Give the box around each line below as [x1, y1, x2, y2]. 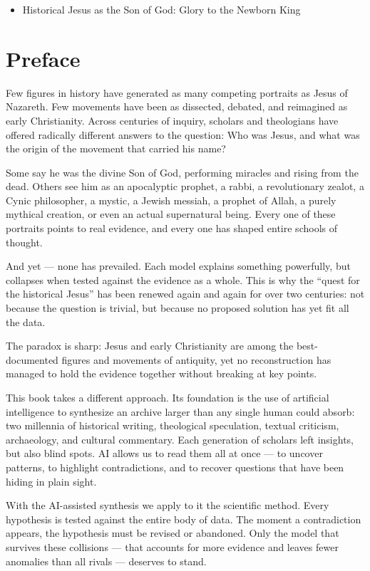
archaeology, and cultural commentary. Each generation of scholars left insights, [6, 431, 354, 446]
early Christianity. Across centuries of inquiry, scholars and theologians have [6, 112, 339, 127]
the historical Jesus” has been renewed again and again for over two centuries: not [6, 286, 365, 301]
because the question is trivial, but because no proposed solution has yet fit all [6, 300, 349, 315]
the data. [6, 314, 46, 329]
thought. [6, 234, 43, 249]
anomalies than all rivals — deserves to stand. [6, 553, 207, 568]
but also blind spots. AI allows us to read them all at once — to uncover [6, 446, 323, 461]
